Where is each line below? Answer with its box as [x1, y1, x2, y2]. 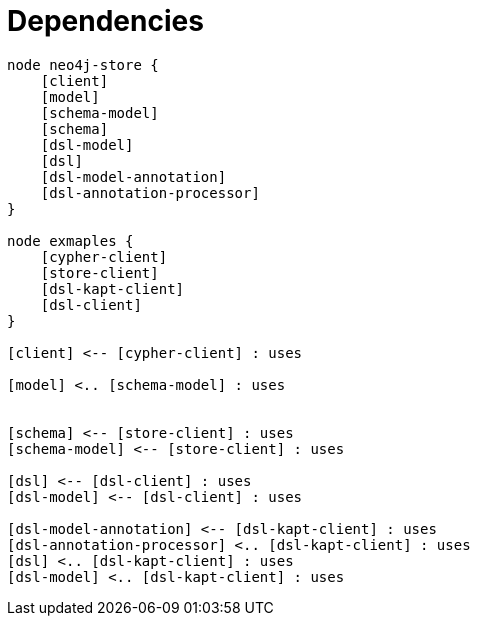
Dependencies [7, 4, 204, 38]
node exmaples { [7, 232, 134, 249]
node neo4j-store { [7, 56, 159, 73]
